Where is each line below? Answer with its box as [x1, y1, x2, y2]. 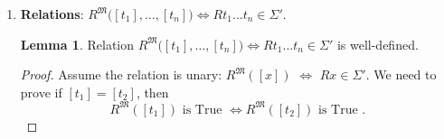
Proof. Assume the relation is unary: [20, 65, 222, 84]
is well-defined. [336, 34, 419, 53]
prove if [20, 82, 62, 101]
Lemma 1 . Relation [20, 34, 135, 53]
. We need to [365, 65, 437, 84]
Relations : [20, 5, 84, 23]
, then [136, 82, 169, 101]
